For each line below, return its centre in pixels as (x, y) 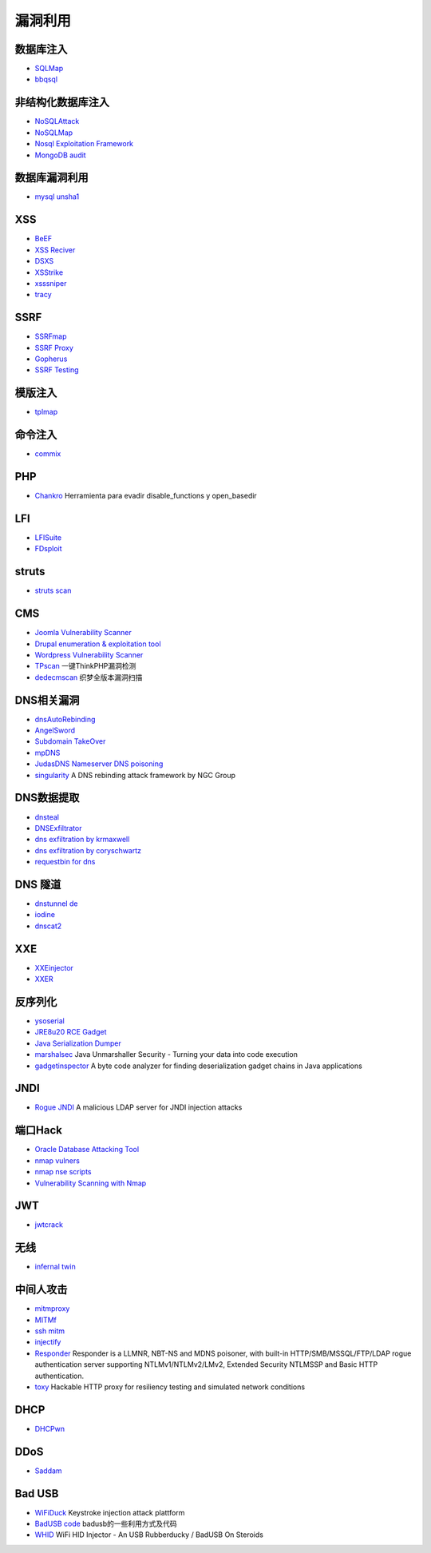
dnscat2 (48, 926)
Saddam (49, 1471)
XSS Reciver (55, 250)
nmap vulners (57, 1160)
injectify (48, 1342)
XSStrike (49, 272)
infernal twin (55, 1267)
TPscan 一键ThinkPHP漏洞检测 (85, 666)
